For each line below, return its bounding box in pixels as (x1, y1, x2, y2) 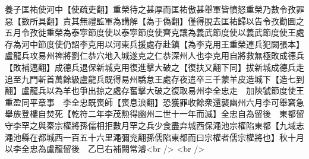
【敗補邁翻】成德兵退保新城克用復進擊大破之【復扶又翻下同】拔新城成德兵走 (5, 61, 304, 73)
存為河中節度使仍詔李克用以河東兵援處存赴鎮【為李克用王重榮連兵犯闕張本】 (5, 37, 300, 50)
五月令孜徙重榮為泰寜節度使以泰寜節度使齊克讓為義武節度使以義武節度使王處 (5, 26, 304, 39)
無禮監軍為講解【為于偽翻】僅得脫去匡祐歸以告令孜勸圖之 (79, 14, 304, 27)
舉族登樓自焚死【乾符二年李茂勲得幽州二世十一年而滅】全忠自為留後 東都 (5, 107, 296, 120)
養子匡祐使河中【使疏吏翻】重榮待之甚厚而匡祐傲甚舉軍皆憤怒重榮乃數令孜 (5, 3, 296, 15)
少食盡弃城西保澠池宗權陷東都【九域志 (154, 119, 304, 131)
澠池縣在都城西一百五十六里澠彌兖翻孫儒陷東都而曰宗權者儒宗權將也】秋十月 (5, 131, 304, 143)
